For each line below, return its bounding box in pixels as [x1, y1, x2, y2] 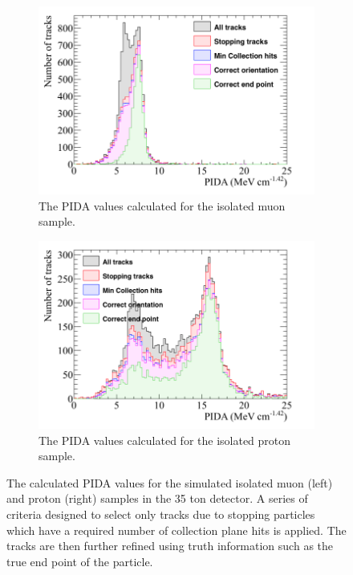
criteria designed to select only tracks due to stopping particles [6, 505, 315, 522]
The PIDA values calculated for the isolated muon [39, 197, 286, 214]
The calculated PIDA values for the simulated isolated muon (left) [6, 474, 333, 491]
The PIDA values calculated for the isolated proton [39, 431, 291, 448]
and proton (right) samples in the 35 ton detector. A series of [6, 490, 308, 507]
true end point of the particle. [6, 553, 153, 569]
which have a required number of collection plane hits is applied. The [6, 521, 347, 538]
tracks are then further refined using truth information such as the [6, 537, 334, 554]
